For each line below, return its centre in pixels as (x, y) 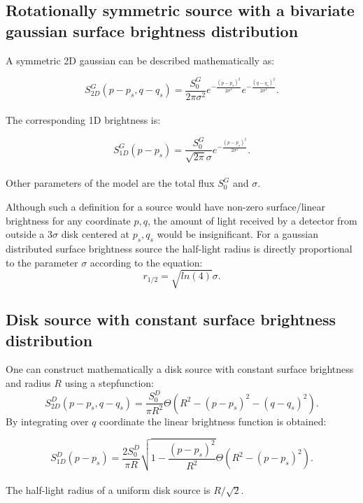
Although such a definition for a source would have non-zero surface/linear (166, 207)
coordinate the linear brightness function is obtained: (213, 421)
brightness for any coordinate (68, 220)
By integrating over (47, 421)
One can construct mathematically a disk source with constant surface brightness (180, 369)
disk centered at (95, 234)
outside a (25, 234)
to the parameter (42, 262)
